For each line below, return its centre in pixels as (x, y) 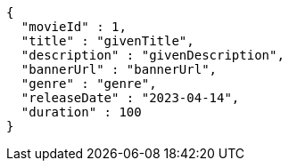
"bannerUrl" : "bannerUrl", (119, 69)
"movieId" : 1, (74, 27)
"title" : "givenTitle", (107, 41)
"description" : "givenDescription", (153, 55)
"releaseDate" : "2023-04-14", (130, 98)
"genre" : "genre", (89, 84)
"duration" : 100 (81, 112)
